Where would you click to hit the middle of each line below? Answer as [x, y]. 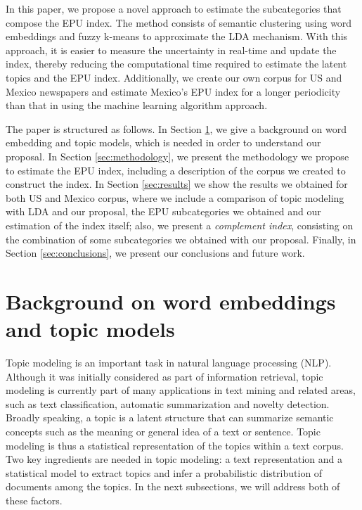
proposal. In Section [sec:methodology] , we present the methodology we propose [177, 156]
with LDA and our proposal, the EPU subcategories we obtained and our [163, 211]
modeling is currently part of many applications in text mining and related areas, [181, 390]
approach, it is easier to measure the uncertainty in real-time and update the [171, 50]
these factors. [34, 500]
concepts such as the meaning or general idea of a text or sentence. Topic [163, 431]
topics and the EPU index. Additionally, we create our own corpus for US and [174, 77]
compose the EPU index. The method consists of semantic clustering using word [179, 22]
